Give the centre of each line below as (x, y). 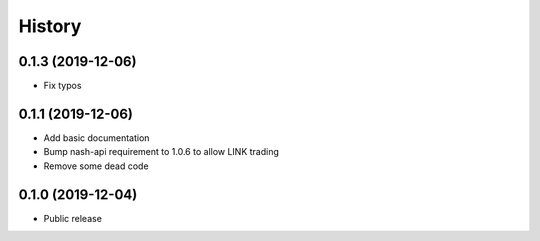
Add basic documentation (96, 137)
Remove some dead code (96, 166)
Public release (72, 218)
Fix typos (62, 86)
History (50, 26)
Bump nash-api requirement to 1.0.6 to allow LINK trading (161, 152)
